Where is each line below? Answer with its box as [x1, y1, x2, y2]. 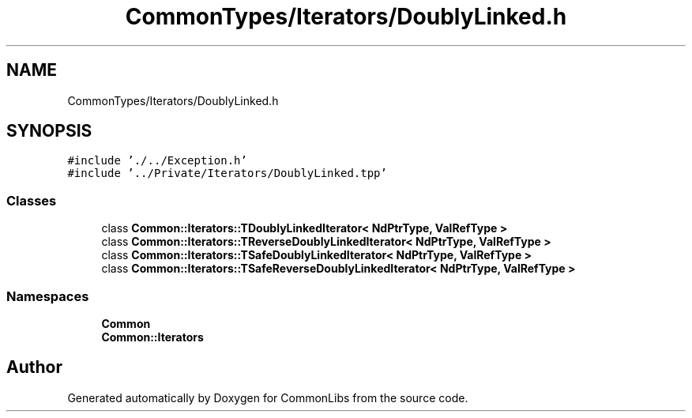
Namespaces [6, 288, 89, 304]
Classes [6, 192, 57, 209]
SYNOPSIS [6, 121, 92, 141]
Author [6, 357, 62, 378]
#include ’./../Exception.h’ [67, 154, 247, 168]
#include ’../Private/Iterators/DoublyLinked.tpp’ [67, 167, 387, 180]
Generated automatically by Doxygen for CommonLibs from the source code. [67, 390, 468, 405]
